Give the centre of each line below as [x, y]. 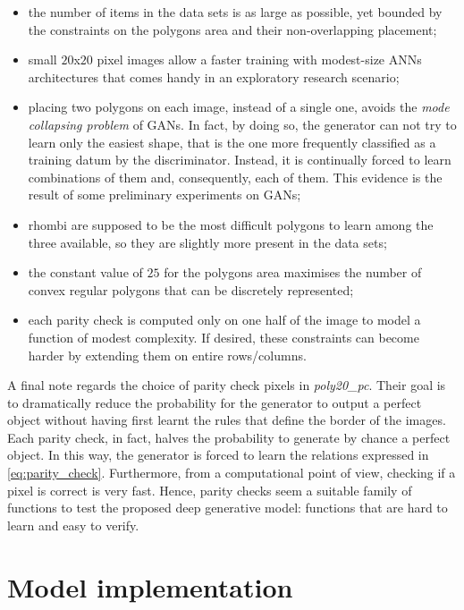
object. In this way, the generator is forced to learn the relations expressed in [218, 455]
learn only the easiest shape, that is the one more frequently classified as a [232, 142]
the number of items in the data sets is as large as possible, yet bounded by [235, 12]
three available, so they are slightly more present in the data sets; [207, 242]
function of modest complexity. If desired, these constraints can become [224, 337]
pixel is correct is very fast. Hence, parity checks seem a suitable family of [210, 490]
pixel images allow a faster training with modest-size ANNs [259, 59]
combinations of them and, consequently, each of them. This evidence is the [235, 177]
